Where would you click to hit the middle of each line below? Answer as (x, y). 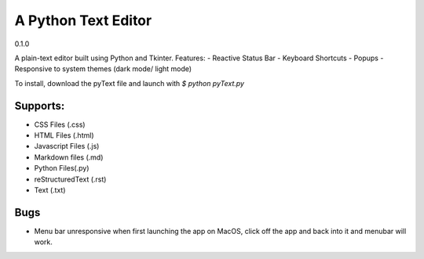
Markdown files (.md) (69, 157)
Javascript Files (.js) (67, 146)
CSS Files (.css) (60, 124)
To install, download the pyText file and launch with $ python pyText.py (130, 83)
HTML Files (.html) (64, 135)
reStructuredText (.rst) (70, 179)
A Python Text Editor (83, 20)
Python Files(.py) (62, 168)
